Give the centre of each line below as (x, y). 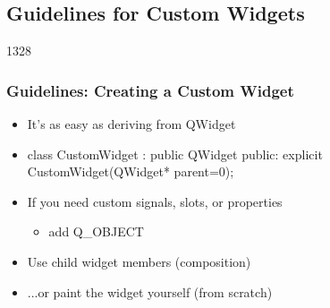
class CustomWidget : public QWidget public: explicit (175, 154)
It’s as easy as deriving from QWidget (131, 124)
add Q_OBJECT (96, 231)
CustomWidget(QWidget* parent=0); (131, 171)
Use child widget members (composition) (139, 261)
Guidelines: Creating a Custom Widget (150, 90)
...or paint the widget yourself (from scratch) (150, 291)
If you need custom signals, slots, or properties (155, 201)
